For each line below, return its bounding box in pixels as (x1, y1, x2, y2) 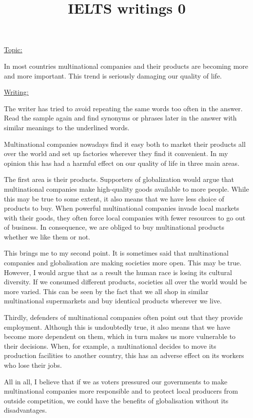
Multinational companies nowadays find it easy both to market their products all (4, 139, 246, 149)
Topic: (4, 44, 22, 55)
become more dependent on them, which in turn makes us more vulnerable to (4, 331, 236, 341)
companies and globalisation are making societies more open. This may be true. (4, 258, 242, 268)
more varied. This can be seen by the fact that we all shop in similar (4, 286, 209, 296)
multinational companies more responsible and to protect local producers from (4, 386, 238, 396)
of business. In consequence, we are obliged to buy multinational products (4, 222, 224, 232)
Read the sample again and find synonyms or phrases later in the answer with (4, 113, 237, 123)
